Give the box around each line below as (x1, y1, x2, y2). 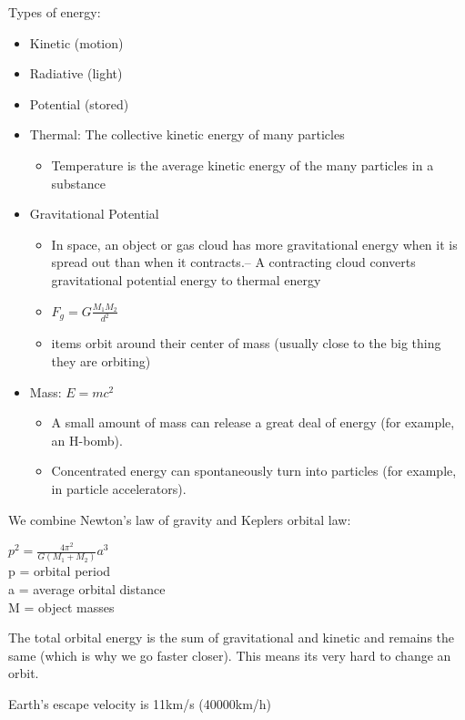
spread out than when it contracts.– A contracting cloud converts (51, 252, 416, 272)
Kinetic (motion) (29, 33, 124, 52)
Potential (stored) (29, 94, 129, 113)
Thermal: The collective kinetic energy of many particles (29, 125, 345, 144)
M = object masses (8, 597, 115, 616)
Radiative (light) (29, 64, 123, 83)
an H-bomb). (51, 430, 123, 449)
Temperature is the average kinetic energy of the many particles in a (51, 155, 434, 174)
